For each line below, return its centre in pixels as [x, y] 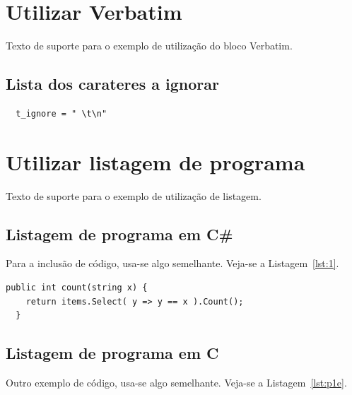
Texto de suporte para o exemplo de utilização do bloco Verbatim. [149, 46]
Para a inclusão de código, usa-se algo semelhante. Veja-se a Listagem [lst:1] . [172, 263]
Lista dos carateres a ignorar [112, 84]
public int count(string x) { [77, 288]
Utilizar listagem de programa [156, 161]
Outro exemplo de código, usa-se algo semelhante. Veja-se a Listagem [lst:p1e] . [176, 383]
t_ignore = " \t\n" [61, 113]
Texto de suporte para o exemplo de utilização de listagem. [134, 195]
